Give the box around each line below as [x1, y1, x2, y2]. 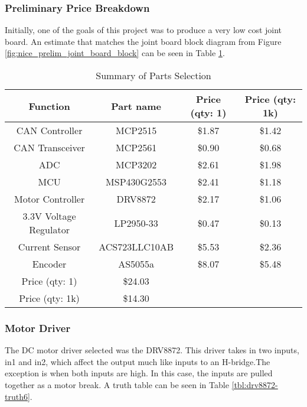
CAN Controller [16, 123, 83, 137]
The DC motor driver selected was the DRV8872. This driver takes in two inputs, [5, 344, 299, 356]
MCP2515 [116, 123, 157, 137]
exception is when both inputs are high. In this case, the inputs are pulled [5, 367, 273, 379]
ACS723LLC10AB [99, 240, 174, 253]
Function [28, 99, 70, 113]
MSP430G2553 [106, 175, 167, 188]
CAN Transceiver [14, 141, 85, 154]
